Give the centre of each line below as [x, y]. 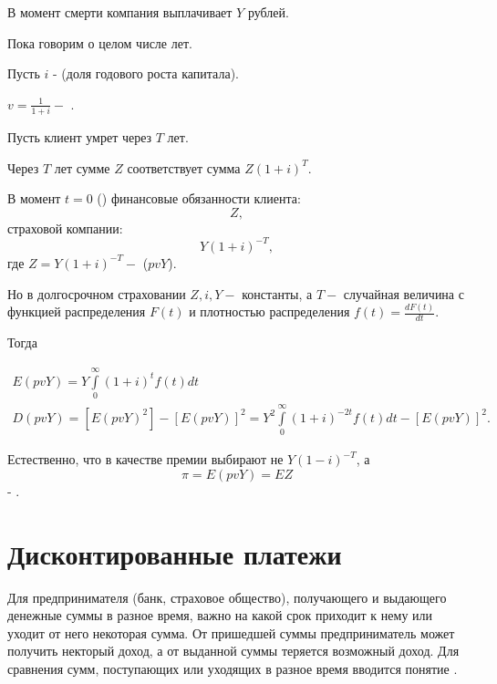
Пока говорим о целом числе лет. [100, 42]
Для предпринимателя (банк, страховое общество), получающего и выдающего [227, 597]
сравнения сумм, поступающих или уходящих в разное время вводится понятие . [233, 668]
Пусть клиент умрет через [80, 137]
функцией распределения [77, 311]
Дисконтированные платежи [175, 553]
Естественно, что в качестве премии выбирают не [145, 459]
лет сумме [82, 167]
